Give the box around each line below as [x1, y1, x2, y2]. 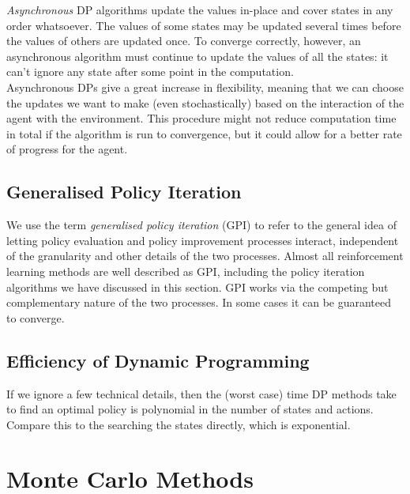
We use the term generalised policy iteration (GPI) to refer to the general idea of [6, 217, 397, 233]
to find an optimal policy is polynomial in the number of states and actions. [6, 401, 374, 417]
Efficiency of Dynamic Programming [6, 348, 310, 372]
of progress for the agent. [6, 141, 128, 157]
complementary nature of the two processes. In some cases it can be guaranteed [6, 294, 392, 311]
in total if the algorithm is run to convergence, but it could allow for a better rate [6, 125, 402, 141]
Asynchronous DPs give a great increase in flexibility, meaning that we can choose [6, 78, 404, 95]
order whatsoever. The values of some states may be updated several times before [6, 17, 401, 33]
